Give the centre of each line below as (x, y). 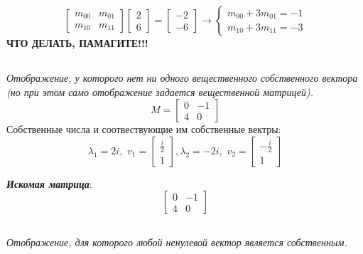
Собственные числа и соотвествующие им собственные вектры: (144, 129)
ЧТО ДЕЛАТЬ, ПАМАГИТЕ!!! (77, 43)
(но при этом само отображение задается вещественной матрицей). (160, 91)
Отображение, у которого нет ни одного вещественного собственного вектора (182, 77)
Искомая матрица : (49, 183)
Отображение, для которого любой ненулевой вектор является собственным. (177, 242)
